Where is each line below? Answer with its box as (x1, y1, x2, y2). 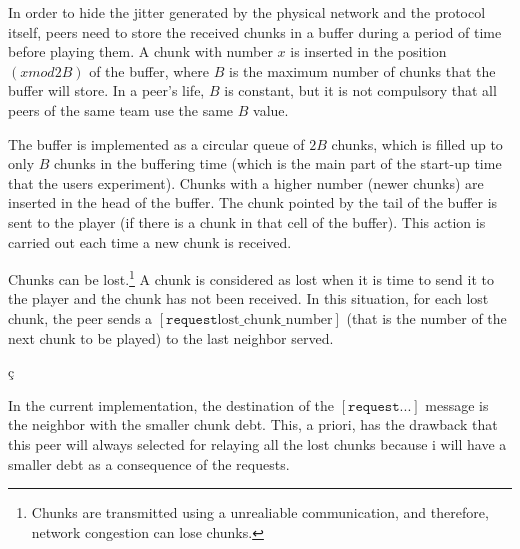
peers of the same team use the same (8, 99, 234, 120)
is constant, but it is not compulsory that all (224, 80, 497, 101)
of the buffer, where (89, 60, 210, 81)
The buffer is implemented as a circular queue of (8, 133, 305, 154)
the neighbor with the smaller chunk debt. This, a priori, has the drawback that (8, 414, 498, 435)
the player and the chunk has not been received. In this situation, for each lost (8, 288, 489, 309)
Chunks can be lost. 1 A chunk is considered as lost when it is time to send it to (8, 266, 494, 289)
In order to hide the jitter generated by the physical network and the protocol (8, 2, 486, 22)
